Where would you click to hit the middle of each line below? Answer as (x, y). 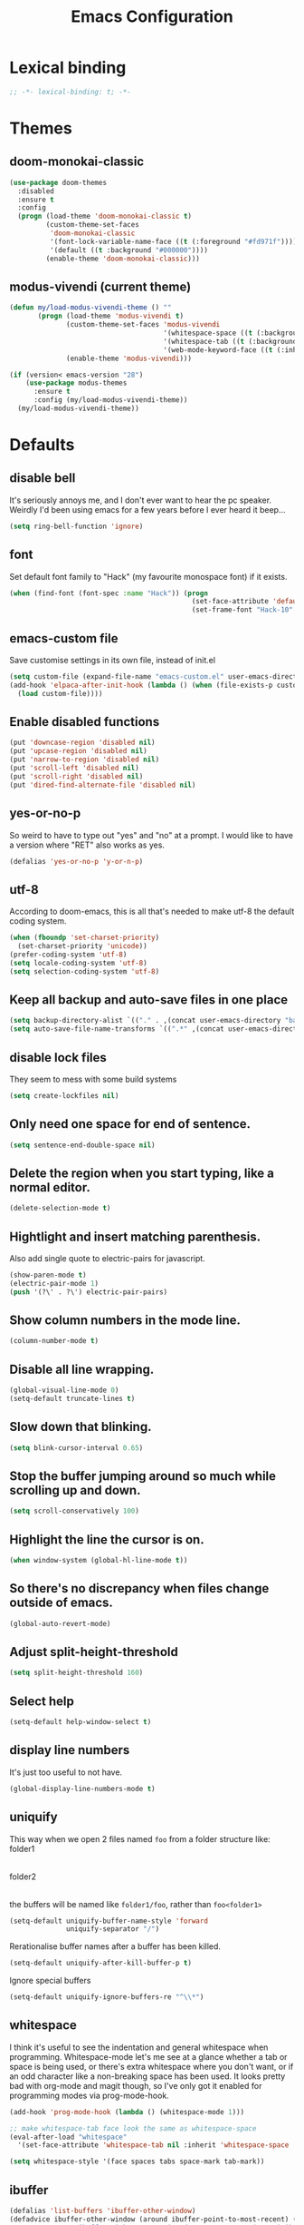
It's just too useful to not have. (66, 1772)
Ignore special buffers (50, 1981)
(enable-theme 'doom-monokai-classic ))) (123, 259)
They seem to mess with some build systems (93, 1079)
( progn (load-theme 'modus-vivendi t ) (110, 316)
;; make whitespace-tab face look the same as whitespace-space (133, 2128)
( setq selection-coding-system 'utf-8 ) (85, 971)
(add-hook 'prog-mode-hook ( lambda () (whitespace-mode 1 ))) (127, 2112)
